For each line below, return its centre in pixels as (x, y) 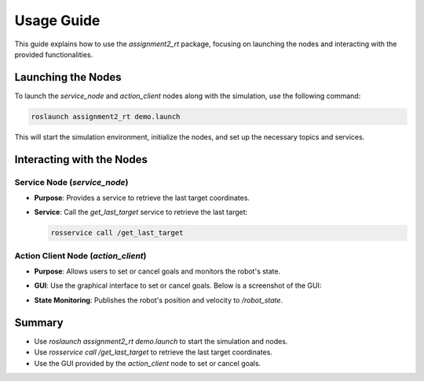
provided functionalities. (54, 54)
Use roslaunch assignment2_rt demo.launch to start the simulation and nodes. (161, 341)
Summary (39, 323)
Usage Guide (57, 20)
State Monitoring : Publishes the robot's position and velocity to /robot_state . (158, 300)
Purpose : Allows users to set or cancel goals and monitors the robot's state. (157, 271)
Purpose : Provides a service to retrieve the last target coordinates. (142, 198)
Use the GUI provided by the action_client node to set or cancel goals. (148, 363)
